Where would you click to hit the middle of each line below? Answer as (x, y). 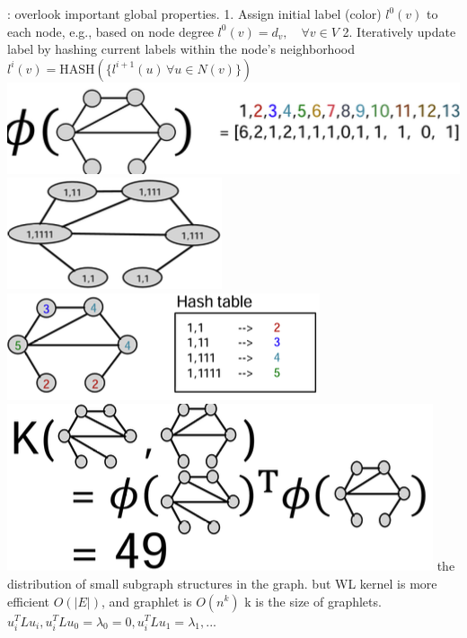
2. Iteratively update (399, 31)
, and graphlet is (146, 601)
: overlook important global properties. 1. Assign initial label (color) (194, 13)
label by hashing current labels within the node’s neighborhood (181, 49)
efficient (29, 601)
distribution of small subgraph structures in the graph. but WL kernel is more (222, 583)
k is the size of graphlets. (313, 601)
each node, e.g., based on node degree (110, 31)
